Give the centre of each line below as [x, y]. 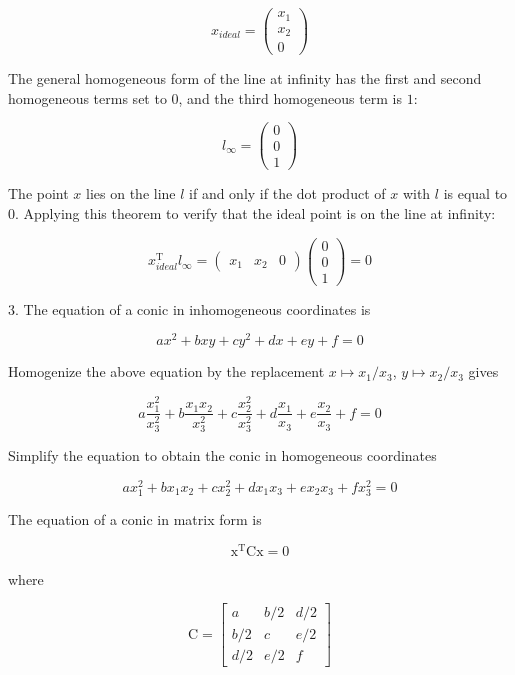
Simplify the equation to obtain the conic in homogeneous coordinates [222, 455]
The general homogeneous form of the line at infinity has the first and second [245, 78]
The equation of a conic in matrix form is [135, 519]
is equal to [475, 193]
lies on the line [131, 193]
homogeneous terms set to [87, 97]
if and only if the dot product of [287, 193]
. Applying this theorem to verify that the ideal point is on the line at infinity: [255, 213]
